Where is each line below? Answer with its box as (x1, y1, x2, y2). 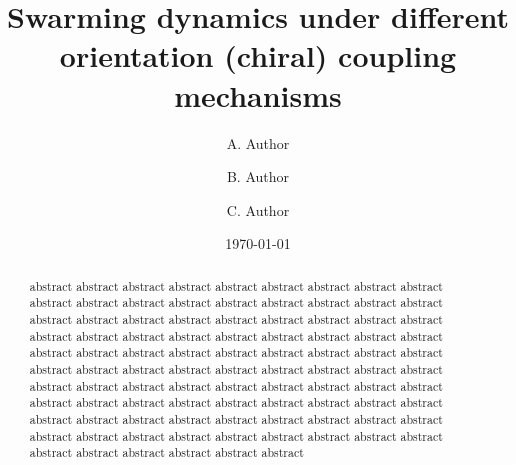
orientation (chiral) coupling (59, 35, 457, 76)
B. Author (226, 166, 290, 187)
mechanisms (174, 74, 342, 115)
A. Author (226, 132, 290, 153)
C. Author (226, 199, 290, 220)
